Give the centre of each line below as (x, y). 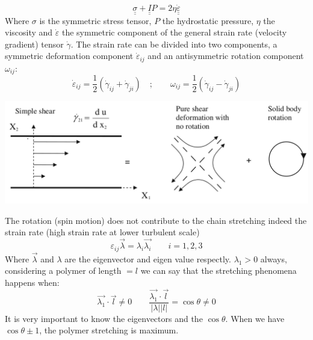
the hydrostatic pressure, (208, 20)
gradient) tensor (34, 44)
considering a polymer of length (63, 270)
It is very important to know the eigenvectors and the (104, 318)
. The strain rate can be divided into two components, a (174, 44)
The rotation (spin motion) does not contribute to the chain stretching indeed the (156, 220)
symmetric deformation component (69, 56)
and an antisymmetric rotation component (226, 56)
